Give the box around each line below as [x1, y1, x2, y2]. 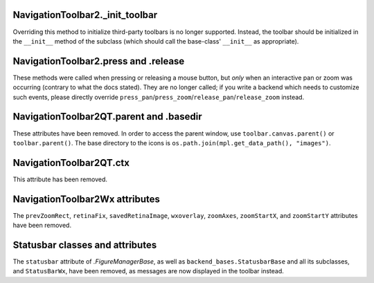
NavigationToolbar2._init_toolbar [12, 9, 158, 21]
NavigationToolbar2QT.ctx [12, 156, 130, 169]
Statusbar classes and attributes [12, 239, 157, 250]
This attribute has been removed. [12, 175, 107, 183]
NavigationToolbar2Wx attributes [12, 193, 161, 205]
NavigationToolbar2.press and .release [12, 55, 185, 67]
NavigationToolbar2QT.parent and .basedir [12, 111, 202, 122]
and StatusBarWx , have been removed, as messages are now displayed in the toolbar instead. [12, 267, 284, 275]
